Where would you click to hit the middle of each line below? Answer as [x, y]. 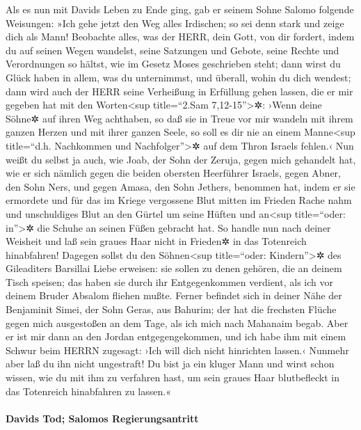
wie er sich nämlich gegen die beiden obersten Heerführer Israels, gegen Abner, [173, 173]
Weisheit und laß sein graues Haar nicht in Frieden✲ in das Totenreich [156, 241]
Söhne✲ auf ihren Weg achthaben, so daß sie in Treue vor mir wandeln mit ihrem [179, 118]
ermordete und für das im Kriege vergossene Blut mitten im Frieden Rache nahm [179, 200]
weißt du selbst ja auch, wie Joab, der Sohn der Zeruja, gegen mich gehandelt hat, [181, 159]
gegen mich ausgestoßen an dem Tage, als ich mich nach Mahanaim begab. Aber [177, 322]
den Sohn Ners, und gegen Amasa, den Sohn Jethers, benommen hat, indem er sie [180, 186]
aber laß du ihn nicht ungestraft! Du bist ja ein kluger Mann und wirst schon [170, 364]
